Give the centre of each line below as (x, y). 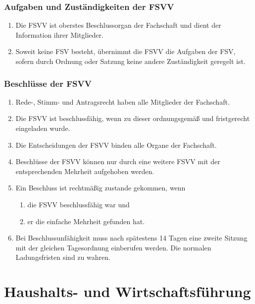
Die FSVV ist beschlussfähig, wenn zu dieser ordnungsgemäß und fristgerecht (133, 118)
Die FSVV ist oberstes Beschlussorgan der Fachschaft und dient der (118, 25)
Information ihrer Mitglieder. (59, 34)
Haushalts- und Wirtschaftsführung (127, 291)
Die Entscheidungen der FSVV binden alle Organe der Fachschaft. (116, 145)
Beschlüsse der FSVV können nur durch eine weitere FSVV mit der (118, 161)
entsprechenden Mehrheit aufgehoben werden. (85, 171)
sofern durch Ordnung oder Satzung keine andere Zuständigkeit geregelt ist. (130, 61)
